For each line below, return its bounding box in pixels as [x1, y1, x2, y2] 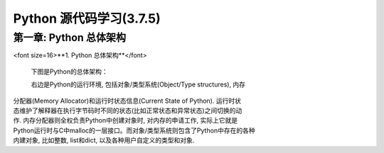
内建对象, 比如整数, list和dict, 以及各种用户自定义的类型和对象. [13, 136, 195, 144]
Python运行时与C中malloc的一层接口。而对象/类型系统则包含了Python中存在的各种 [13, 126, 255, 135]
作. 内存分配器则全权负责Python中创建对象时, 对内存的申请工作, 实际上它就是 [13, 116, 238, 125]
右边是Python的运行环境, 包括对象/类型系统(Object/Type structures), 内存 [31, 80, 245, 89]
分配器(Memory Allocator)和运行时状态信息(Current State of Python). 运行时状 [13, 96, 242, 105]
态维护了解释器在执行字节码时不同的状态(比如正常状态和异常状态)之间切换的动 [13, 106, 242, 115]
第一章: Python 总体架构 [13, 31, 127, 44]
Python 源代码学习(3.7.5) [13, 11, 161, 26]
